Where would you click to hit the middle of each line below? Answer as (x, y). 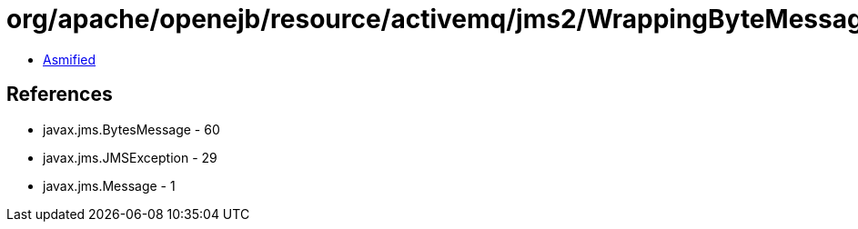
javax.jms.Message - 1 (109, 185)
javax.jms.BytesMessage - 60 (131, 129)
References (60, 95)
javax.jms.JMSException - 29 (130, 157)
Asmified (70, 59)
